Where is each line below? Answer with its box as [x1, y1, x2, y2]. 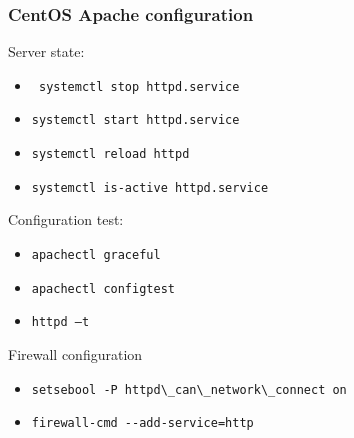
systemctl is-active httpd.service [31, 180, 269, 195]
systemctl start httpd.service [31, 113, 240, 128]
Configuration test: [8, 209, 124, 230]
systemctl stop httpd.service [38, 79, 240, 94]
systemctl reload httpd [31, 147, 190, 162]
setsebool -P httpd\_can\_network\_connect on [31, 382, 347, 397]
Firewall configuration [8, 344, 143, 364]
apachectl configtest [31, 281, 175, 296]
